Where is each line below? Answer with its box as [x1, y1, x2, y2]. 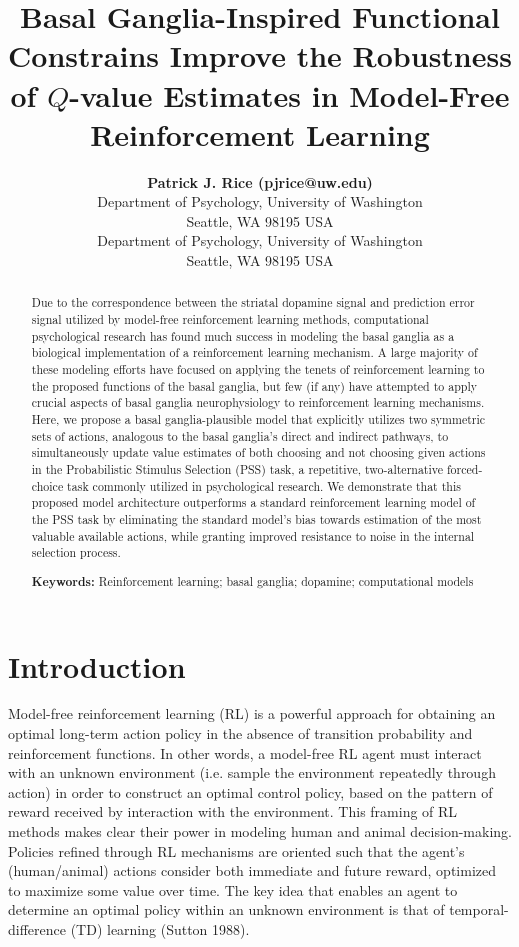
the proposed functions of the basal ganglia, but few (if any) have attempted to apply [31, 377, 477, 394]
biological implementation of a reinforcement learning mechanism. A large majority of [31, 344, 478, 361]
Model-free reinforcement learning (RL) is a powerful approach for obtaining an [8, 703, 496, 724]
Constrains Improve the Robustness [8, 35, 512, 76]
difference [8, 918, 66, 939]
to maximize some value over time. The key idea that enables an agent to [8, 879, 458, 900]
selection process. [31, 544, 121, 561]
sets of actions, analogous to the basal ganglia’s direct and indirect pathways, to [31, 427, 449, 444]
